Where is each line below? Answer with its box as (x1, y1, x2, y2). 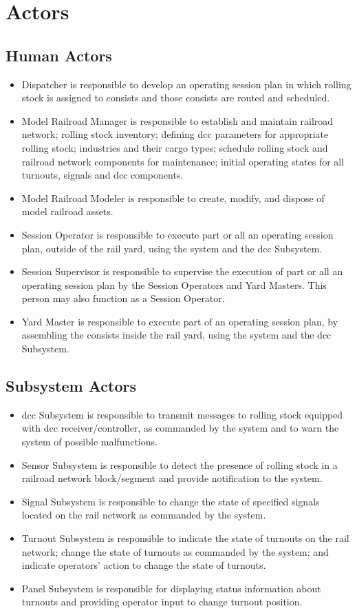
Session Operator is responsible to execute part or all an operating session (21, 227, 334, 241)
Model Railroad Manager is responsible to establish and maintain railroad (21, 113, 334, 128)
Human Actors (6, 44, 112, 66)
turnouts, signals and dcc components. (21, 168, 184, 182)
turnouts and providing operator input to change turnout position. (21, 594, 303, 609)
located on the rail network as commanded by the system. (21, 508, 266, 522)
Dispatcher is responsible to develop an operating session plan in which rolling (21, 77, 351, 91)
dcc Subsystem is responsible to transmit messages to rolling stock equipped (21, 407, 343, 421)
